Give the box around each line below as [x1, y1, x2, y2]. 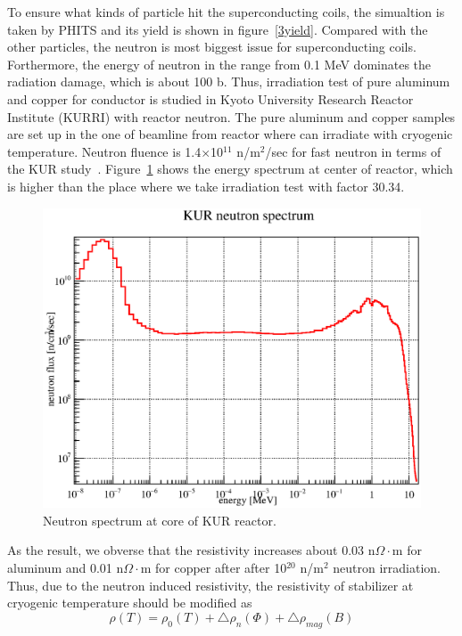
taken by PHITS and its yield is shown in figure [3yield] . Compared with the [7, 20, 428, 38]
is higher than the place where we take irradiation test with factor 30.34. [7, 176, 405, 195]
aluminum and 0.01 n [7, 558, 124, 576]
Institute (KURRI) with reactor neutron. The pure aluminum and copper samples [7, 107, 456, 126]
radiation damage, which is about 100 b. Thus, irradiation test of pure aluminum [7, 72, 450, 91]
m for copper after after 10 [140, 558, 287, 576]
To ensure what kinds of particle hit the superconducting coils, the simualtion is [7, 3, 445, 20]
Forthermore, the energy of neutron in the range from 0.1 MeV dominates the [7, 54, 432, 73]
